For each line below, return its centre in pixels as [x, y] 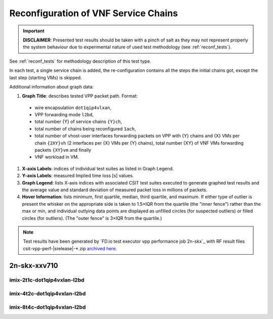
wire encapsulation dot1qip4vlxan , [73, 107]
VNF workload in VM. [57, 157]
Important [34, 31]
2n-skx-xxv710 [34, 265]
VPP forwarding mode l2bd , [64, 115]
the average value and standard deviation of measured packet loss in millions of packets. [115, 190]
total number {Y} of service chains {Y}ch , [78, 122]
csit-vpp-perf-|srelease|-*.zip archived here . [70, 248]
